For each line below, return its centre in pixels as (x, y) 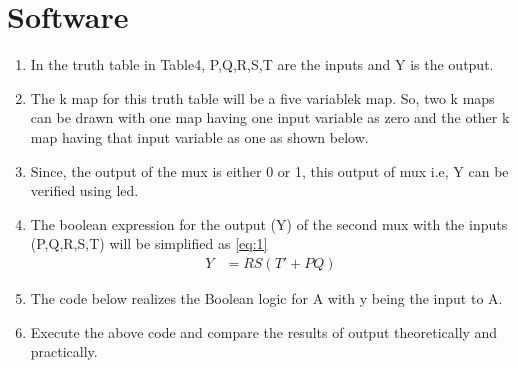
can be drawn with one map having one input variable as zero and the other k (270, 117)
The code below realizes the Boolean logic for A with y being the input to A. (266, 297)
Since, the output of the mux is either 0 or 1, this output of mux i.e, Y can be (269, 170)
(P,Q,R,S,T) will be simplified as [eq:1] (149, 243)
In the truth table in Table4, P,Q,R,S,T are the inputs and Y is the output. (262, 64)
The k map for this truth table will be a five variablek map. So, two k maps (262, 97)
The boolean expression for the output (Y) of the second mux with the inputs (269, 223)
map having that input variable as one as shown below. (199, 136)
